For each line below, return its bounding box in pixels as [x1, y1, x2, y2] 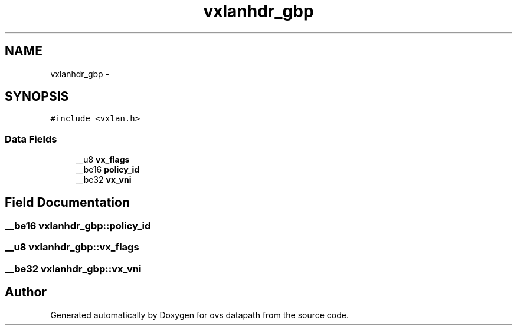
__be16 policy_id [76, 164, 140, 175]
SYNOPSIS [5, 89, 69, 104]
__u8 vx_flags [76, 154, 130, 165]
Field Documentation [5, 194, 130, 210]
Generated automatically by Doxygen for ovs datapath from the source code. [50, 309, 349, 320]
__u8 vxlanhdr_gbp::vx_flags [5, 241, 139, 253]
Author [5, 285, 47, 300]
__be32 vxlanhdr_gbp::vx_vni [5, 262, 142, 275]
